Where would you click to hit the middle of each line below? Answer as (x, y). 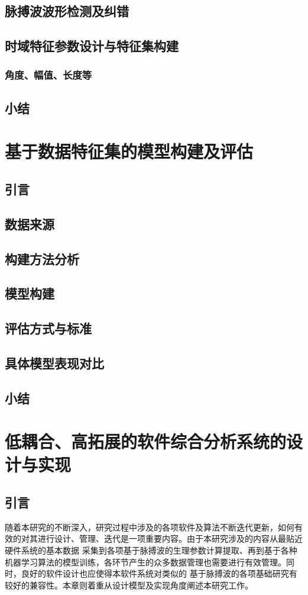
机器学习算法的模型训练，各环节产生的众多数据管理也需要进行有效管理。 (145, 562)
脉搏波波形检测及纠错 (67, 11)
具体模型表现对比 (54, 363)
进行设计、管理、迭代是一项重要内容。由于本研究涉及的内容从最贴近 (170, 538)
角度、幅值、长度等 (48, 75)
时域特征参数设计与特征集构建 (92, 46)
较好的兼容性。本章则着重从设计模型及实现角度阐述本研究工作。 (129, 585)
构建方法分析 (42, 258)
